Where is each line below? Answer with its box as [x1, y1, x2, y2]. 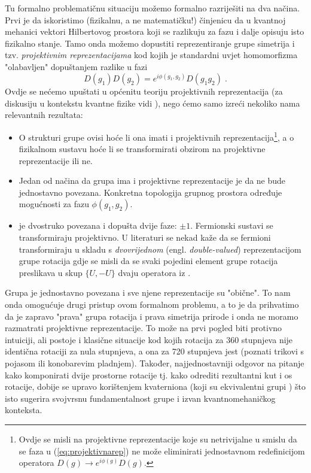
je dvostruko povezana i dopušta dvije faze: [19, 219, 177, 232]
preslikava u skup [19, 266, 83, 278]
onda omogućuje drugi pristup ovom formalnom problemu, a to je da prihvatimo [5, 298, 299, 311]
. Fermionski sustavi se [190, 219, 273, 232]
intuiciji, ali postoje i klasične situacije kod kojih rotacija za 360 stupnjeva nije [5, 333, 293, 345]
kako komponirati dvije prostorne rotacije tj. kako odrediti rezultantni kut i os [5, 368, 292, 381]
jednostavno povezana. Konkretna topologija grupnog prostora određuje [19, 186, 282, 198]
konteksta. [5, 404, 42, 416]
